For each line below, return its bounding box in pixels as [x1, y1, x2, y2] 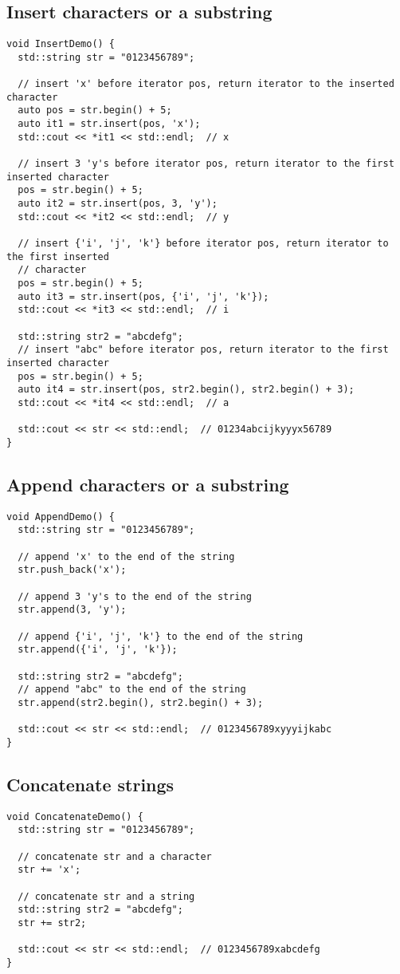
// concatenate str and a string [18, 890, 195, 902]
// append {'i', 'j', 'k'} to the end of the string [18, 630, 304, 642]
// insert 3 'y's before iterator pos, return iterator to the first [18, 158, 394, 170]
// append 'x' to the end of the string [18, 550, 235, 562]
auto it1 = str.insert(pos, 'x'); [18, 118, 201, 130]
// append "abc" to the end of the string [18, 684, 246, 696]
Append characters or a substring [6, 471, 289, 496]
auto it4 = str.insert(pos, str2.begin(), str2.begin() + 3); [18, 384, 355, 396]
